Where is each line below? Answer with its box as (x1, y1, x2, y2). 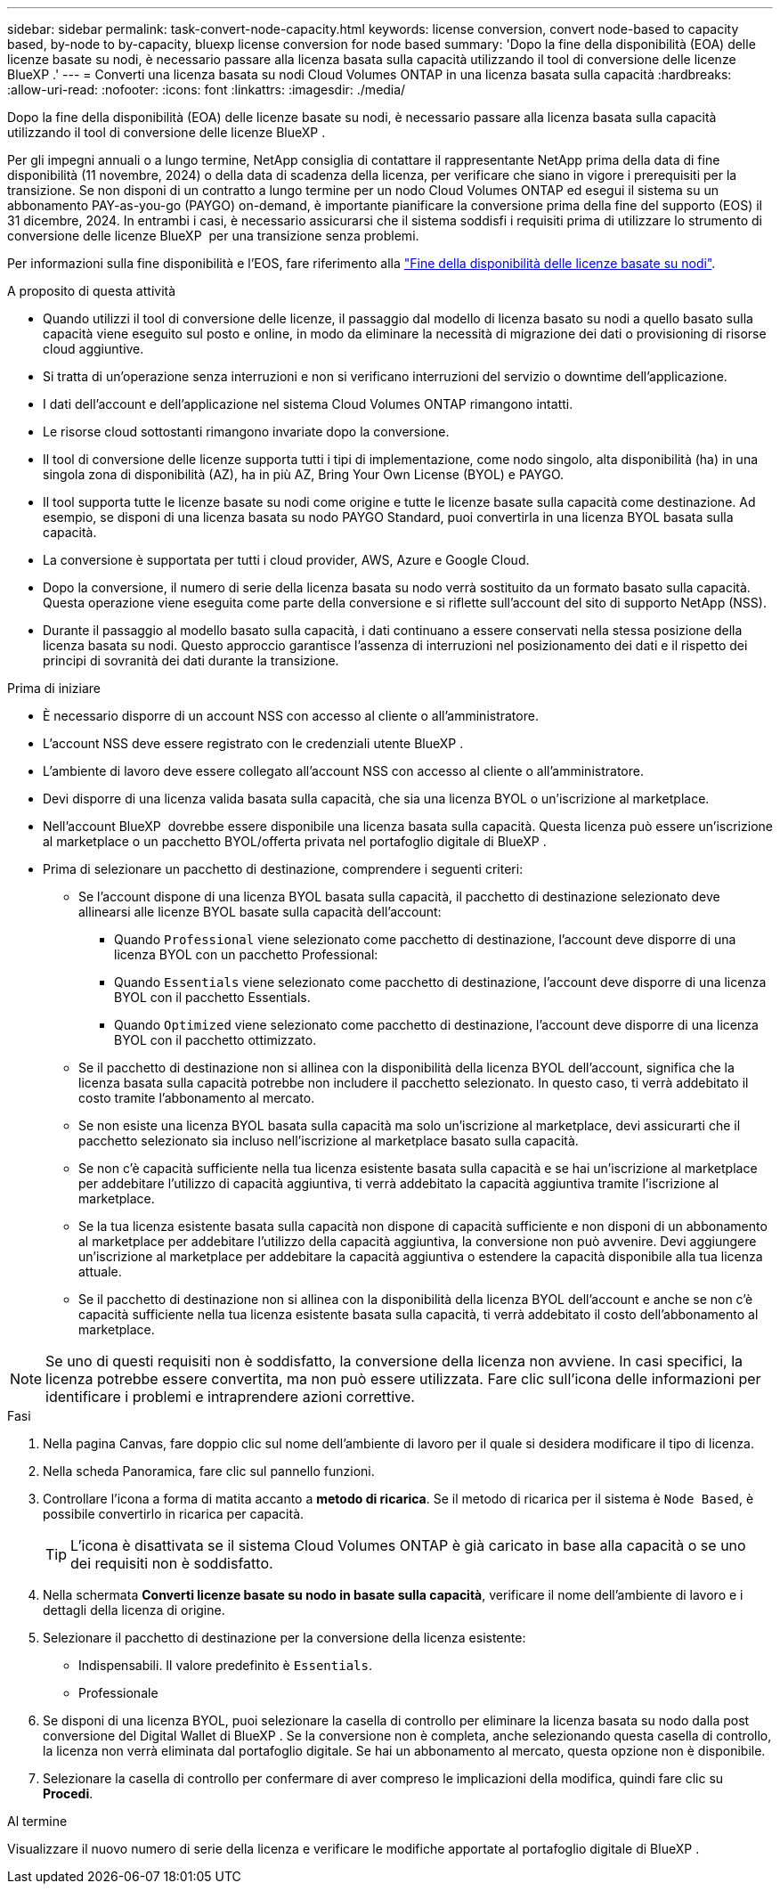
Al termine (7, 1814, 68, 1829)
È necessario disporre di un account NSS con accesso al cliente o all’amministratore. (43, 708, 539, 723)
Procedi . (43, 1786, 93, 1801)
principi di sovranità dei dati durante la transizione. (43, 653, 339, 668)
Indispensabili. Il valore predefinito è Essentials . (78, 1658, 372, 1673)
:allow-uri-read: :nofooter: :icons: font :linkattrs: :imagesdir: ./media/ (7, 82, 406, 97)
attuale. (78, 1264, 122, 1279)
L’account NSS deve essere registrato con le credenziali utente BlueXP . (43, 736, 464, 751)
